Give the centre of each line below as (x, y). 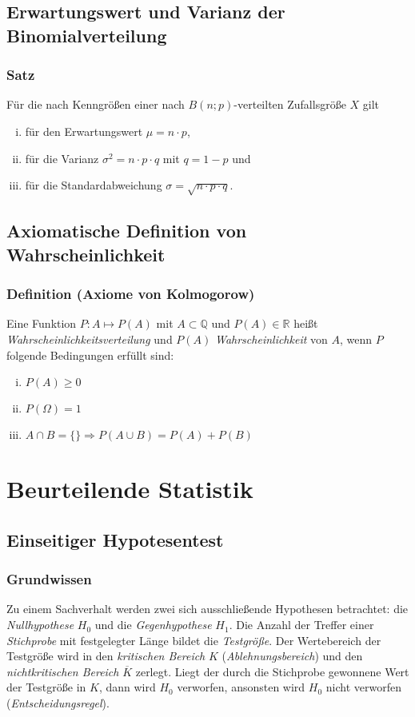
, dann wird (127, 687)
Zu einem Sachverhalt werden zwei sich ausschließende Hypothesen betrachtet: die (207, 609)
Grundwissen (49, 579)
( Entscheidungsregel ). (58, 703)
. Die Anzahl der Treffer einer (301, 625)
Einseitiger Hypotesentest (115, 539)
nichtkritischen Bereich (63, 671)
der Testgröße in (46, 687)
